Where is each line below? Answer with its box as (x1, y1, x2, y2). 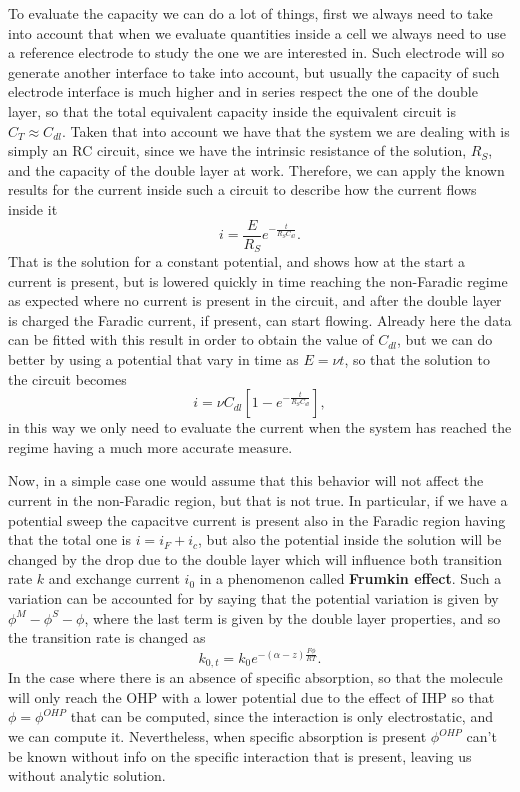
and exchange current (48, 568, 180, 589)
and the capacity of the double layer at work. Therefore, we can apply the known (8, 159, 505, 180)
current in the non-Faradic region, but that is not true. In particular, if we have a (8, 489, 508, 510)
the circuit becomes (8, 368, 127, 389)
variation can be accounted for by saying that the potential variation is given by (8, 587, 499, 608)
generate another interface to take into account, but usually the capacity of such (8, 61, 500, 82)
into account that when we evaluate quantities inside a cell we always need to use (8, 22, 507, 43)
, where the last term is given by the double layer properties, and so (84, 607, 501, 628)
